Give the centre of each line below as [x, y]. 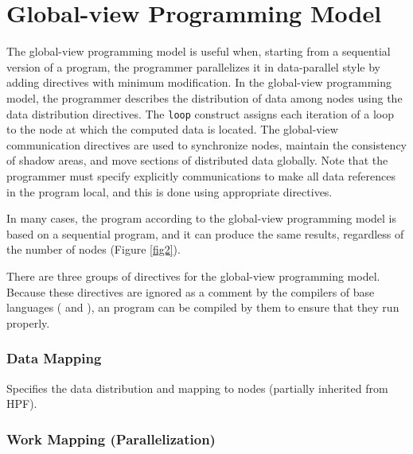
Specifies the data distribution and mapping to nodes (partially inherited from [197, 388]
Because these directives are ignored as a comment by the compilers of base [191, 291]
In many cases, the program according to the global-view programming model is [202, 218]
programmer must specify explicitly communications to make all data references [201, 175]
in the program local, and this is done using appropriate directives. [169, 191]
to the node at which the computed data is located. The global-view [172, 129]
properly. [28, 322]
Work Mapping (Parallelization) [111, 438]
